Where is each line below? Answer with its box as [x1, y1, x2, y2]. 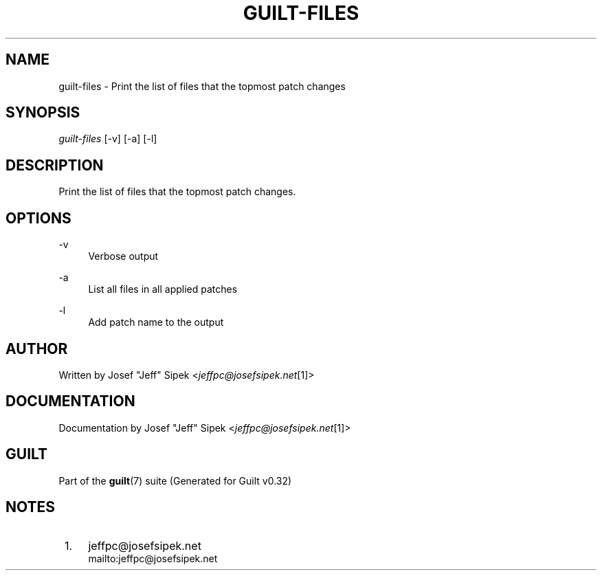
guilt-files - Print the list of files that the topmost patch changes [58, 80, 346, 92]
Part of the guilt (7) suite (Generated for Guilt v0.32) [58, 474, 292, 487]
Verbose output [88, 250, 159, 263]
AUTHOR [5, 340, 68, 357]
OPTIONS [5, 209, 71, 227]
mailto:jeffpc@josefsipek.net [88, 552, 218, 564]
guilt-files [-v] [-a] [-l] [58, 133, 157, 145]
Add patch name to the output [88, 316, 224, 329]
